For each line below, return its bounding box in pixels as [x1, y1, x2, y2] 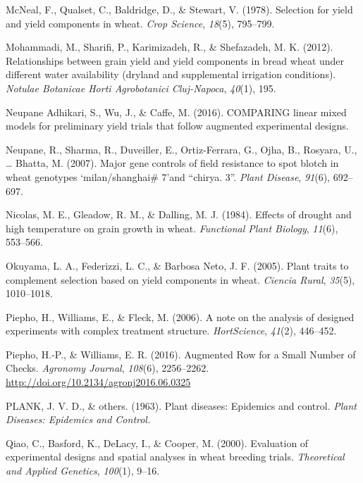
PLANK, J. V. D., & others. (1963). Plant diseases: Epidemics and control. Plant [6, 398, 357, 413]
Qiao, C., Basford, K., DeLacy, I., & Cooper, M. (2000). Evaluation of [6, 435, 309, 450]
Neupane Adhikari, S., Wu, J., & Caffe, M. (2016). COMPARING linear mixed [6, 104, 347, 119]
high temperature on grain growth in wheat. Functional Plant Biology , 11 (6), [6, 220, 338, 235]
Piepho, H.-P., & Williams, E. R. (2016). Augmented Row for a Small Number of [6, 346, 356, 361]
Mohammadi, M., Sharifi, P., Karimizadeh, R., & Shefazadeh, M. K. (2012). [6, 39, 333, 54]
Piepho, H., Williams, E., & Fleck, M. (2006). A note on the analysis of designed [6, 309, 355, 324]
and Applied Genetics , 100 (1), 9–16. [6, 463, 160, 478]
